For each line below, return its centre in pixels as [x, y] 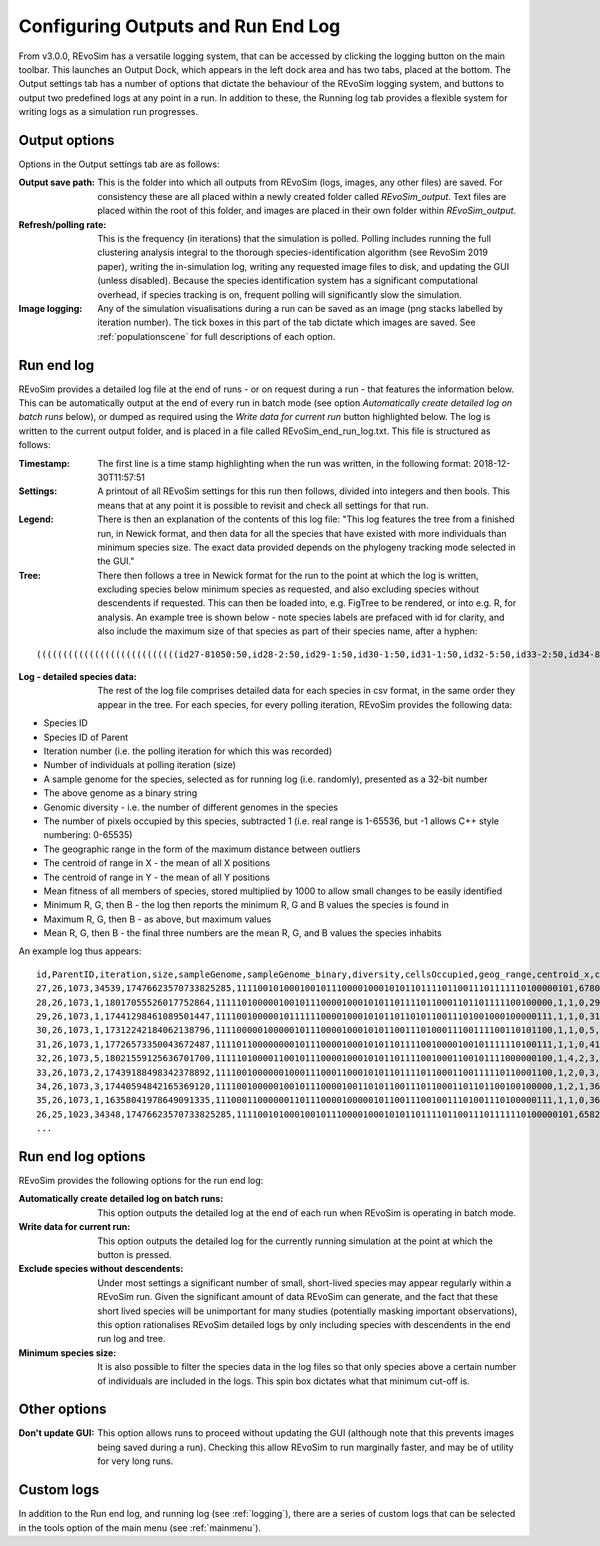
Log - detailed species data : [77, 677]
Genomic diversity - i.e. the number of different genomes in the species [191, 807]
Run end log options [82, 1156]
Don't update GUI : [56, 1433]
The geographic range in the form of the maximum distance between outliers [202, 849]
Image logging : [50, 308]
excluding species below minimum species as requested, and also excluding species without [288, 589]
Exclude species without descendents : [101, 1269]
